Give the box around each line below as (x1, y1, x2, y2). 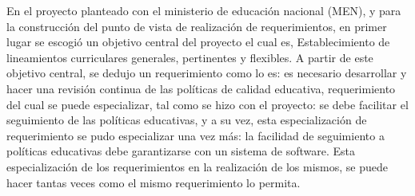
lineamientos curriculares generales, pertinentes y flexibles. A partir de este (6, 49, 373, 65)
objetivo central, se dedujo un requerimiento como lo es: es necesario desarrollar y (6, 65, 407, 81)
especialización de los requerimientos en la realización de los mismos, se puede (6, 158, 388, 174)
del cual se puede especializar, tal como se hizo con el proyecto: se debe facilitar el (6, 96, 409, 112)
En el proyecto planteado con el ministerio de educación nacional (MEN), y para (6, 2, 401, 18)
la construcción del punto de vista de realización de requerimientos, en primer (6, 18, 387, 34)
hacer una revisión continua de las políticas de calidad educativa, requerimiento (6, 80, 396, 96)
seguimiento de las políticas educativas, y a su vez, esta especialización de (6, 112, 367, 128)
